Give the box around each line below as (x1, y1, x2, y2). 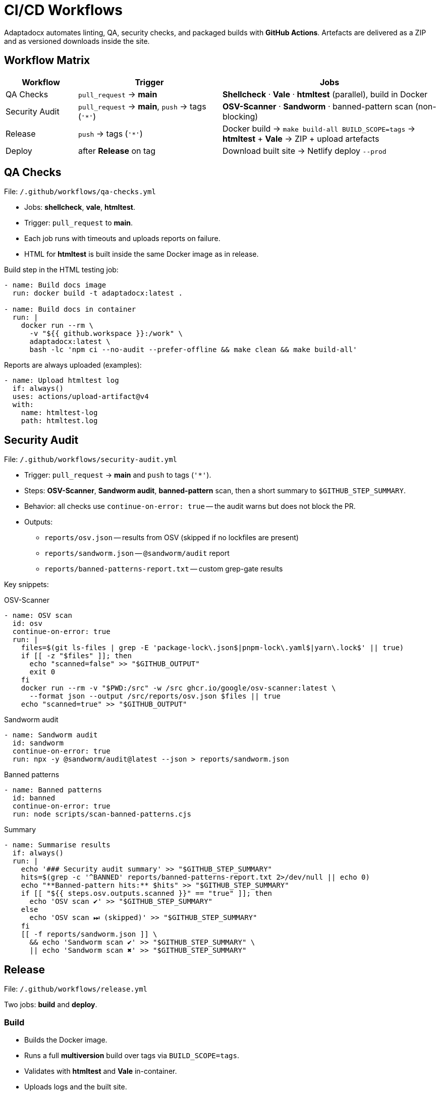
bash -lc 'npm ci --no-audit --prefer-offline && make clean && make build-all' (29, 345, 357, 354)
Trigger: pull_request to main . (24, 218, 133, 227)
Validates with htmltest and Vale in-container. (24, 1066, 177, 1075)
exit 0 (29, 668, 56, 676)
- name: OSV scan (4, 611, 72, 620)
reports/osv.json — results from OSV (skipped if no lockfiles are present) (44, 533, 299, 542)
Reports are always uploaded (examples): (4, 361, 142, 370)
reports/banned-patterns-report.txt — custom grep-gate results (44, 564, 283, 573)
